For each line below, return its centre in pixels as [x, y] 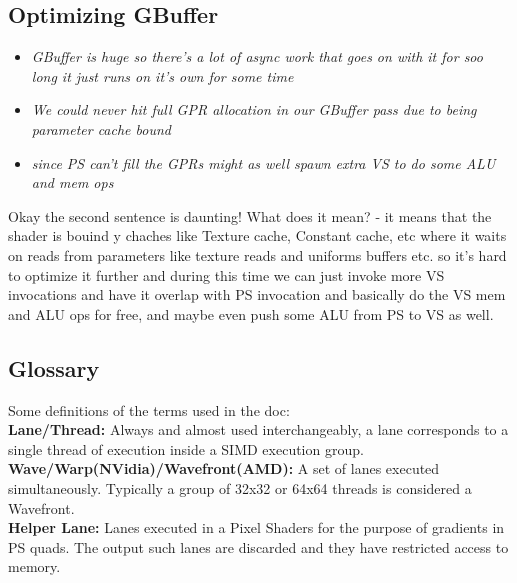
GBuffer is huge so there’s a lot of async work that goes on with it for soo [257, 56]
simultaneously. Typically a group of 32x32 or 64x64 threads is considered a [240, 487]
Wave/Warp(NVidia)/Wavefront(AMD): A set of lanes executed [224, 468]
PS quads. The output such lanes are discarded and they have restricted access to [258, 546]
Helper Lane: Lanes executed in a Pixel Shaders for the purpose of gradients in [256, 527]
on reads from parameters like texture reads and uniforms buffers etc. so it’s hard [257, 254]
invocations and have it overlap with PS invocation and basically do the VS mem [257, 294]
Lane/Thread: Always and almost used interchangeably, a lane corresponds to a [258, 429]
